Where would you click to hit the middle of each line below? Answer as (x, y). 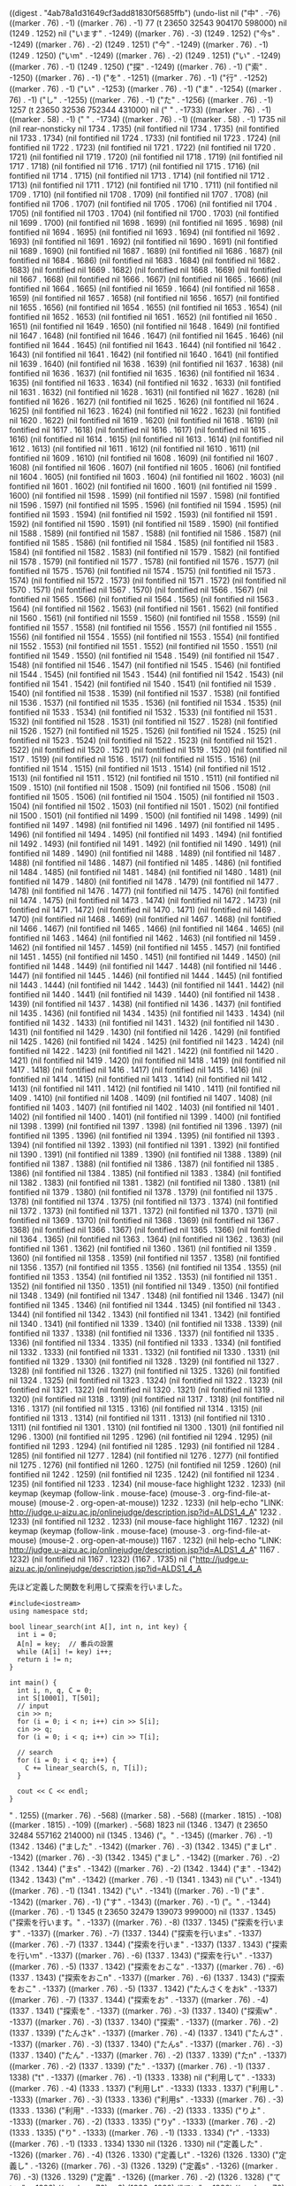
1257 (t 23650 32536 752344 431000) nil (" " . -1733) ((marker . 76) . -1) (140, 110)
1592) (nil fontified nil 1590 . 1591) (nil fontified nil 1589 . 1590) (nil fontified (144, 524)
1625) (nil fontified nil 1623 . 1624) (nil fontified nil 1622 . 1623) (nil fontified (145, 411)
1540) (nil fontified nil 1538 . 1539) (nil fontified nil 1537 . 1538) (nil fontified (144, 693)
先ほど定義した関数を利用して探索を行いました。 (98, 1587)
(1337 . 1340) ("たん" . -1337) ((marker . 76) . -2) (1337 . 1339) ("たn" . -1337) (148, 2055)
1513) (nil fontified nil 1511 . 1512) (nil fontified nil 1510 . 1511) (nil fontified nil (144, 778)
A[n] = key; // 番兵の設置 (65, 1644)
